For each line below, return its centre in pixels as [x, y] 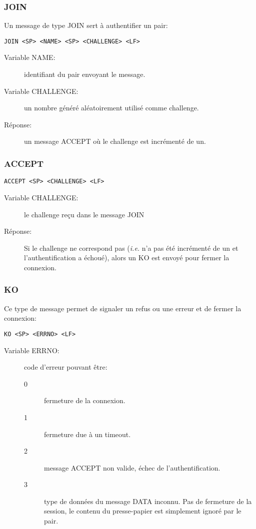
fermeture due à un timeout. [87, 434]
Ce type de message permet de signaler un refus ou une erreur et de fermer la [123, 308]
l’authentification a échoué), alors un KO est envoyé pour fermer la [127, 258]
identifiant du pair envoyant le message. [85, 74]
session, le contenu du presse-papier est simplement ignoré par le [143, 511]
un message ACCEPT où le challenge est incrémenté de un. [115, 141]
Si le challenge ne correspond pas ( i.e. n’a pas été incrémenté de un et [131, 248]
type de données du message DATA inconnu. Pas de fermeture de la [148, 501]
